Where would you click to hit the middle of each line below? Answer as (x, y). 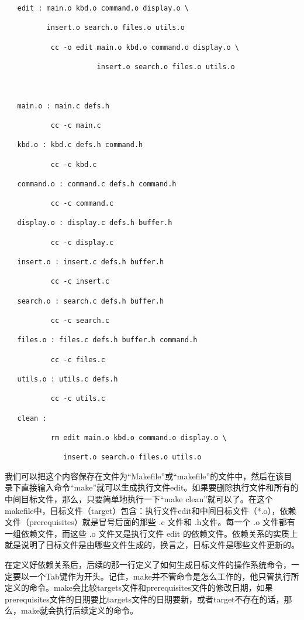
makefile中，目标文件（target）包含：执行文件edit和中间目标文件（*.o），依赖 (151, 510)
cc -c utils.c (78, 399)
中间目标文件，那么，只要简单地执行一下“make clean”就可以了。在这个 (139, 499)
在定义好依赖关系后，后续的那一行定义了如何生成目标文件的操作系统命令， (148, 564)
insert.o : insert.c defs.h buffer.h (91, 262)
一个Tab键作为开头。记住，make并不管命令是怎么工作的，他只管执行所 (164, 576)
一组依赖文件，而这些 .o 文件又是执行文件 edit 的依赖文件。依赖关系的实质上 (151, 533)
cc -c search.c (80, 321)
